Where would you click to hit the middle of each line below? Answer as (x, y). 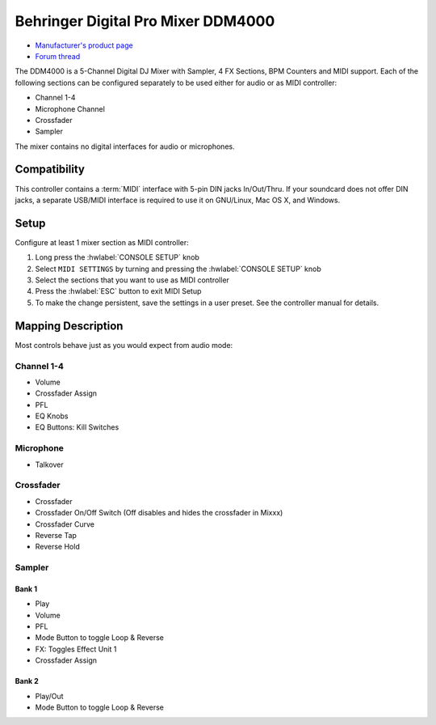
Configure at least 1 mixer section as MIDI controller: (102, 242)
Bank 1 (26, 589)
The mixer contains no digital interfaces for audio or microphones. (125, 146)
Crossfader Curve (65, 524)
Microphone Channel (70, 108)
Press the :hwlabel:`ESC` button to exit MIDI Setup (118, 291)
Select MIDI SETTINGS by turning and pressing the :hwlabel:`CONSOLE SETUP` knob (178, 269)
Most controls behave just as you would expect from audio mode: (124, 345)
